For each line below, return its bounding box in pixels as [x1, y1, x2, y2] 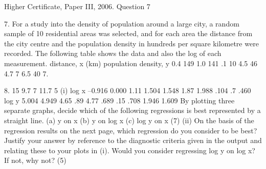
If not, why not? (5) [4, 155, 66, 165]
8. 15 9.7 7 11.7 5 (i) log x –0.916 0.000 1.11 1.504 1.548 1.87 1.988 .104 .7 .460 [4, 85, 251, 96]
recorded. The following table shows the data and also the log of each [4, 48, 221, 59]
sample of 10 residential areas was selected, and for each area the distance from [4, 28, 253, 39]
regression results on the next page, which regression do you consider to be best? [4, 125, 257, 135]
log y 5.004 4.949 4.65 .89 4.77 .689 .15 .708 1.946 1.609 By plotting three [4, 95, 235, 105]
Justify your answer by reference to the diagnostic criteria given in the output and [4, 135, 262, 146]
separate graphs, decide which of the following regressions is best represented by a [4, 105, 261, 116]
